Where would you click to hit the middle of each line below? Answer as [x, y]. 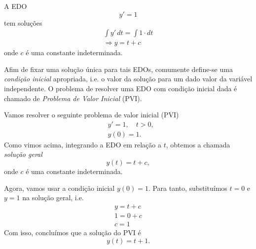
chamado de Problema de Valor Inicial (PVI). [73, 98]
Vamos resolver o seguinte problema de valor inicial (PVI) [91, 115]
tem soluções [23, 22]
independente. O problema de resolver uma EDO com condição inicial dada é [121, 89]
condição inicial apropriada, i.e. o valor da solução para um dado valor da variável [128, 79]
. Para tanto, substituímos [188, 188]
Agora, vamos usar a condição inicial [59, 188]
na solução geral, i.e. [53, 197]
